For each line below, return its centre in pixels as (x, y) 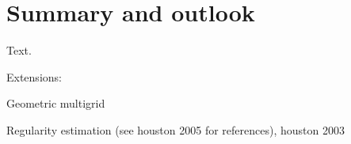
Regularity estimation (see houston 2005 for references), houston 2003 (175, 129)
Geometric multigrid (56, 103)
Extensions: (34, 76)
